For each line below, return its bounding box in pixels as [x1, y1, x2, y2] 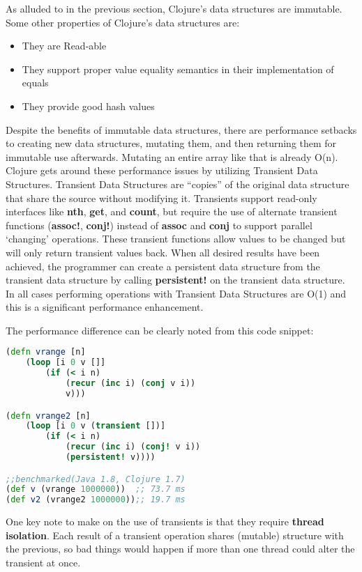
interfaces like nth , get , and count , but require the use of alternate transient [6, 204, 338, 219]
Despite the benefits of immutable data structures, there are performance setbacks [6, 122, 357, 137]
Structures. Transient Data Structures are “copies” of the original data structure [6, 176, 349, 191]
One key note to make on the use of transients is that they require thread [6, 514, 324, 529]
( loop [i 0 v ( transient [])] [25, 421, 166, 431]
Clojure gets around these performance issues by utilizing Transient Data [6, 163, 318, 178]
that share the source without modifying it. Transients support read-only [6, 190, 317, 205]
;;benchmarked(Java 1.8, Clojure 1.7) [6, 474, 186, 484]
